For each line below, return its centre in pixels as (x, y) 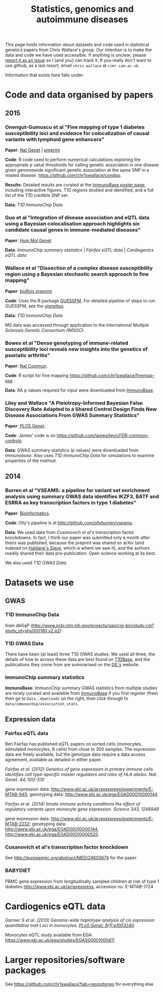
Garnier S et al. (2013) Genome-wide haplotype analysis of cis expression (80, 920)
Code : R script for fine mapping (37, 375)
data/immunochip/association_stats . (42, 704)
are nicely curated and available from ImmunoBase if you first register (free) (82, 693)
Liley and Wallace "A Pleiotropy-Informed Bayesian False (74, 403)
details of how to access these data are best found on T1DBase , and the (78, 659)
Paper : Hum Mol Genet (28, 241)
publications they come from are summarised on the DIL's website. (72, 665)
